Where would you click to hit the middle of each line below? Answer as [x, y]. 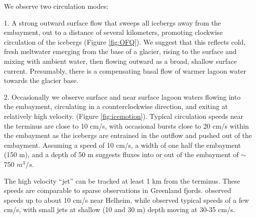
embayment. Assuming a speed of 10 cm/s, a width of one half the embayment [123, 145]
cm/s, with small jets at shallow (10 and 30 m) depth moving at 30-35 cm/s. [120, 209]
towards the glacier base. [41, 80]
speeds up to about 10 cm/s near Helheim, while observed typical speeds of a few [127, 200]
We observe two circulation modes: [56, 6]
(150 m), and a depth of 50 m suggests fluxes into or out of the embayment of [121, 154]
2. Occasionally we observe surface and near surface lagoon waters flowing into [122, 96]
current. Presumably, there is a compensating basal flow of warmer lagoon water [125, 70]
